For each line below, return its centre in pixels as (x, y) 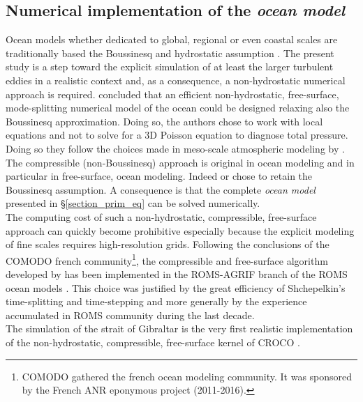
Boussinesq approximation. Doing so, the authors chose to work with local (164, 121)
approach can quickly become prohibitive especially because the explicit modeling (180, 230)
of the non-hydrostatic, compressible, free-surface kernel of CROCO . (153, 342)
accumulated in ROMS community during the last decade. (130, 315)
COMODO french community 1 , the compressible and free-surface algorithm (167, 259)
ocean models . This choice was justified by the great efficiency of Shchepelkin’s (176, 287)
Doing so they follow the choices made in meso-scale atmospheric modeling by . (175, 148)
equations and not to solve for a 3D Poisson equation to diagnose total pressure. (177, 135)
